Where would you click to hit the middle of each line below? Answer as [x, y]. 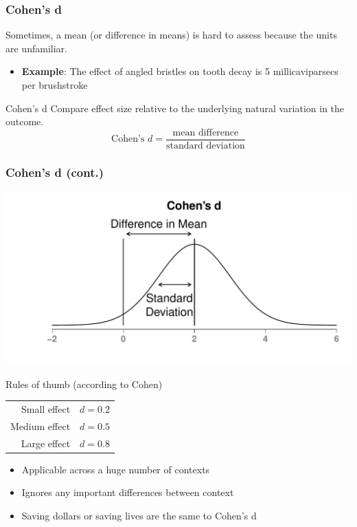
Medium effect [41, 426]
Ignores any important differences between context [128, 492]
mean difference [206, 132]
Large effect [46, 443]
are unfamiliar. [36, 48]
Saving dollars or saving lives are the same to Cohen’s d [139, 515]
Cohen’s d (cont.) [55, 172]
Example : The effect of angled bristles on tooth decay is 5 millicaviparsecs [180, 71]
